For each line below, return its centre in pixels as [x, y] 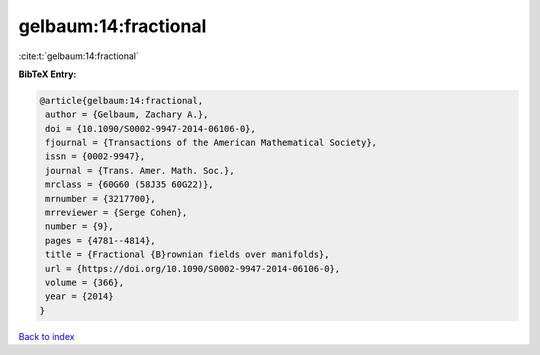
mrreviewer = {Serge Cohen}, [116, 213]
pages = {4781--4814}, [101, 240]
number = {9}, [79, 226]
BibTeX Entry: [47, 74]
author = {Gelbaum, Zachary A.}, [127, 114]
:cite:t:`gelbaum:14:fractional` [78, 56]
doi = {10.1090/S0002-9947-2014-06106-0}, [151, 128]
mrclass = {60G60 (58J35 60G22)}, [129, 184]
